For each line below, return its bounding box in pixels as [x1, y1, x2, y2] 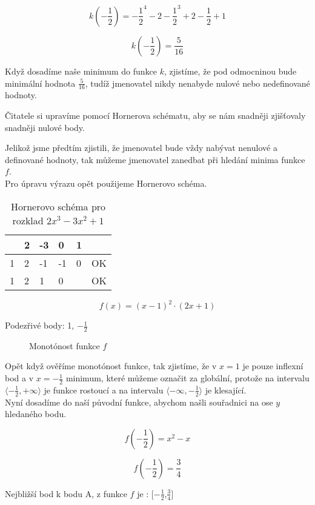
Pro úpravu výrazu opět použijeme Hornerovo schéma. [5, 176, 207, 189]
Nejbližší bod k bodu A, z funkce [5, 487, 127, 500]
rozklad [12, 213, 44, 227]
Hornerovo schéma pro [10, 199, 106, 213]
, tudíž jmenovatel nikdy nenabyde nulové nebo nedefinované [85, 76, 310, 89]
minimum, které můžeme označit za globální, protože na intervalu [65, 372, 310, 384]
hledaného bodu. [5, 407, 67, 420]
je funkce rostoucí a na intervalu [44, 383, 164, 396]
